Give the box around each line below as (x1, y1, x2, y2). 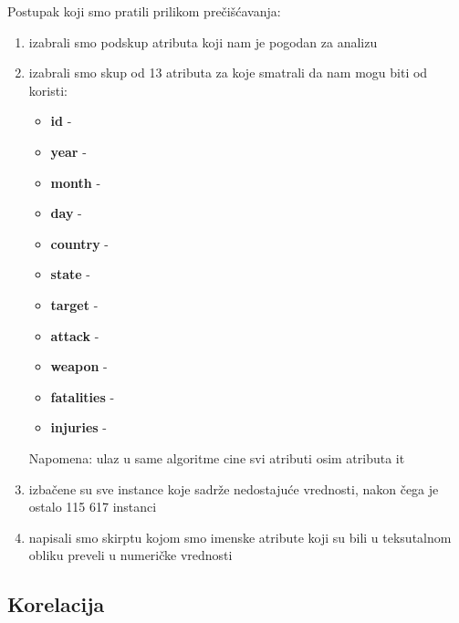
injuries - (50, 418, 108, 437)
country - (50, 234, 109, 253)
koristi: (28, 80, 68, 99)
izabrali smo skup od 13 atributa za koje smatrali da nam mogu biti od (28, 63, 428, 82)
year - (50, 141, 87, 161)
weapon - (50, 357, 108, 376)
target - (50, 295, 99, 314)
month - (50, 172, 101, 192)
